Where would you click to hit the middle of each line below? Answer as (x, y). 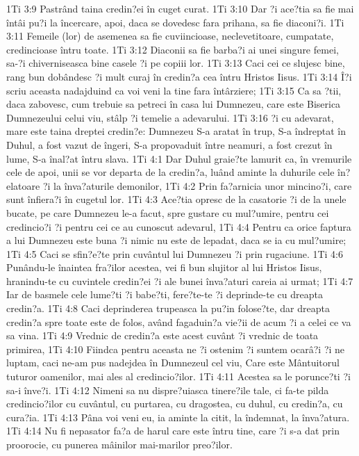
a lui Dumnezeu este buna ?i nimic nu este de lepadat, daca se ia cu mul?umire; (176, 240)
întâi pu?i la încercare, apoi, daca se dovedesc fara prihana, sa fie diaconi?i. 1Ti (175, 22)
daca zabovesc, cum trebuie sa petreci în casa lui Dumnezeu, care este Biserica (174, 104)
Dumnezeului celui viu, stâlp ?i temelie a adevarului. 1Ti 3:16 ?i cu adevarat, (170, 117)
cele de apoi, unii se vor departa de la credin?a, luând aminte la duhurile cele (170, 172)
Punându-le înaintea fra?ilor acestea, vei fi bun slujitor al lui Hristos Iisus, (164, 267)
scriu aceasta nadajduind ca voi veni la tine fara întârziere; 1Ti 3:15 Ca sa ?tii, (174, 90)
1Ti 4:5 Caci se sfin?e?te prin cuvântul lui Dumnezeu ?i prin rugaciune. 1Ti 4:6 (175, 253)
